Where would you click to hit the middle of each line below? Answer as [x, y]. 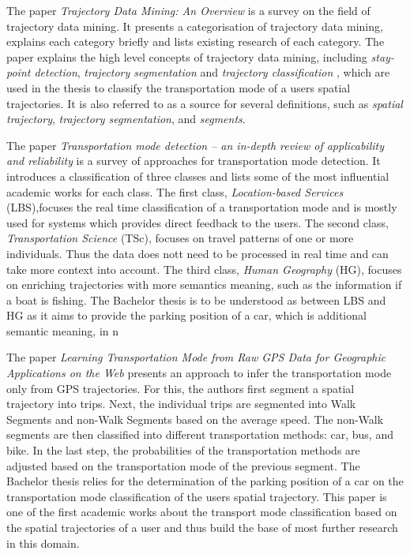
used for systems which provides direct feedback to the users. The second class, [197, 222]
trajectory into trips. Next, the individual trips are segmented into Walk [181, 404]
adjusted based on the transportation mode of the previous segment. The [183, 465]
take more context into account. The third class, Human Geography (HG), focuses [204, 269]
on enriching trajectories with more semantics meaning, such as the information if [204, 284]
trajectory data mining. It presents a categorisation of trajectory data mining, [195, 26]
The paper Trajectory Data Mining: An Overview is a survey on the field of [188, 10]
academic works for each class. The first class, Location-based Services [175, 191]
